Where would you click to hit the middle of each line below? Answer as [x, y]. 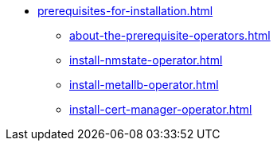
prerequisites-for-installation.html [125, 11]
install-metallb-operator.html [144, 85]
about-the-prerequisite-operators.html [170, 35]
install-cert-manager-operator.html [161, 109]
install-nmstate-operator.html [146, 60]
